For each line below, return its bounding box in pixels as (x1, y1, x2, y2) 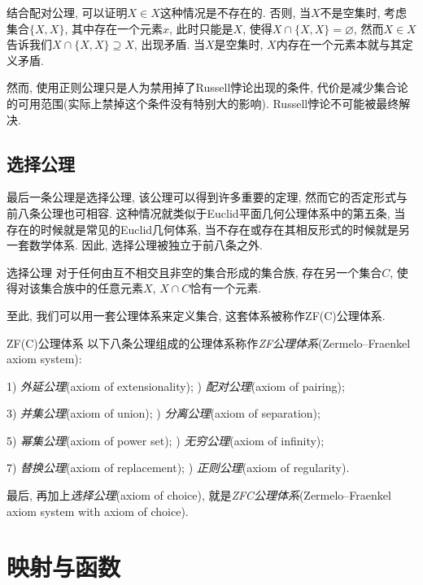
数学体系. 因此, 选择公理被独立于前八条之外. (28, 236, 263, 253)
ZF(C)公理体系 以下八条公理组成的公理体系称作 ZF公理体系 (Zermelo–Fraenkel (7, 334, 411, 351)
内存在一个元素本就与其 (276, 36, 402, 53)
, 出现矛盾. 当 (133, 36, 205, 53)
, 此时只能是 (169, 19, 233, 37)
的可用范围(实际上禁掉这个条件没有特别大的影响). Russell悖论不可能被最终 (7, 94, 399, 111)
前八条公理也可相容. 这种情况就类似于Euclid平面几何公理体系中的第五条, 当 (7, 204, 406, 221)
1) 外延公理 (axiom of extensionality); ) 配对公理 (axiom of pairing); (7, 377, 345, 394)
